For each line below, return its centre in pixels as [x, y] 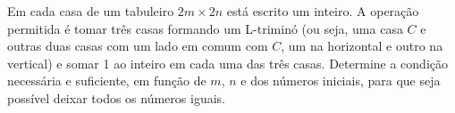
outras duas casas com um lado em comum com [138, 46]
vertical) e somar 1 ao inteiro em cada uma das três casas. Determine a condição [228, 63]
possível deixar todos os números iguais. [116, 97]
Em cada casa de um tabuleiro [91, 11]
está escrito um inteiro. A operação [323, 11]
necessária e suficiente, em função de [107, 81]
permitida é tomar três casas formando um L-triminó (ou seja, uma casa [205, 28]
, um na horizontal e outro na [362, 46]
